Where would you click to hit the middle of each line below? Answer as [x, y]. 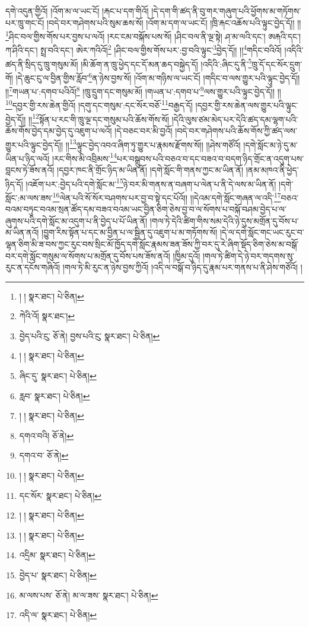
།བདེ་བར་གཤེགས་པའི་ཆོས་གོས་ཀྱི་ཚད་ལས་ [236, 130]
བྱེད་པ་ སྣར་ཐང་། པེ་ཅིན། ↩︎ [58, 575]
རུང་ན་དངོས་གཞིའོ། [33, 267]
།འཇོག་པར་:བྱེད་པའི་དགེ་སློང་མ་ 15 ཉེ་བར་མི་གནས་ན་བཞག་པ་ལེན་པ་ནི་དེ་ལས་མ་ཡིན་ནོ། [151, 183]
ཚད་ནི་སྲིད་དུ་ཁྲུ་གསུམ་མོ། [42, 64]
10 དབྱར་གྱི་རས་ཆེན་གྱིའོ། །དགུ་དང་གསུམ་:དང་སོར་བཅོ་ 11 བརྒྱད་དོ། [99, 104]
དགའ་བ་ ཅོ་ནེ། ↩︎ [44, 455]
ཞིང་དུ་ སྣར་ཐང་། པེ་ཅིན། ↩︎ [58, 376]
